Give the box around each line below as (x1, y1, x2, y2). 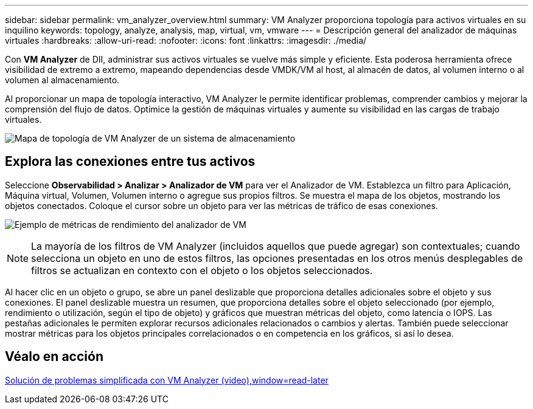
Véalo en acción (5, 349, 103, 365)
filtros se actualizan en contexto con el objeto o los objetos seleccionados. (31, 264, 373, 277)
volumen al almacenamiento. (5, 75, 120, 85)
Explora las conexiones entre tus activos (5, 154, 256, 170)
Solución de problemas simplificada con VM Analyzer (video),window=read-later (5, 374, 329, 385)
